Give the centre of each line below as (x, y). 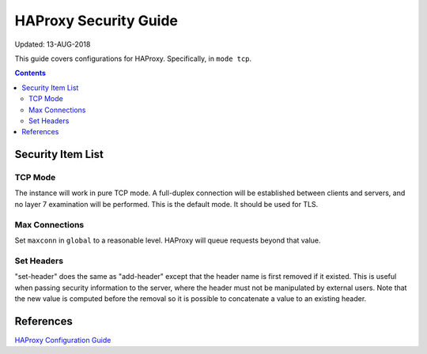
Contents (30, 73)
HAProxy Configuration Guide (63, 340)
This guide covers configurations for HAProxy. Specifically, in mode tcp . (133, 58)
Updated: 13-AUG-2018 (53, 44)
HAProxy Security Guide (96, 21)
